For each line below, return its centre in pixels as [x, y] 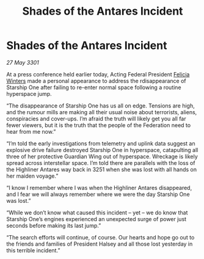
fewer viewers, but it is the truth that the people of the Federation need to [99, 125]
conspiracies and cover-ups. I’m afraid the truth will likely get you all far [96, 119]
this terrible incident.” [33, 250]
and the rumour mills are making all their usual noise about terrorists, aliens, [102, 112]
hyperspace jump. [29, 93]
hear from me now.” [31, 131]
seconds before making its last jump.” [54, 225]
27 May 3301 [23, 62]
